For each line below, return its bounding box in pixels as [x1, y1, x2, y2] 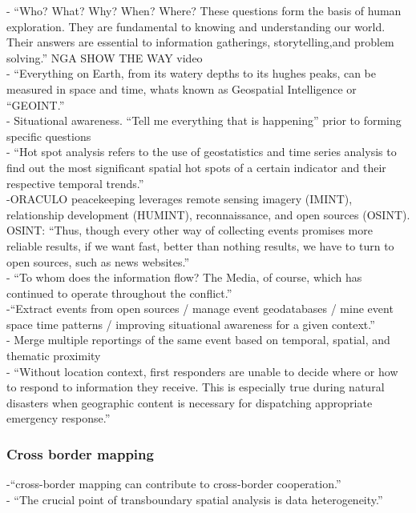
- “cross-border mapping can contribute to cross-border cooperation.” [6, 475, 341, 492]
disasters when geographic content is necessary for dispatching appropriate [6, 394, 373, 411]
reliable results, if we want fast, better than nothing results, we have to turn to [6, 237, 394, 254]
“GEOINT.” [6, 96, 65, 113]
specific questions [6, 127, 91, 144]
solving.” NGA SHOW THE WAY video [6, 49, 203, 66]
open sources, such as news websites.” [6, 253, 190, 270]
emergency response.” [6, 410, 111, 427]
